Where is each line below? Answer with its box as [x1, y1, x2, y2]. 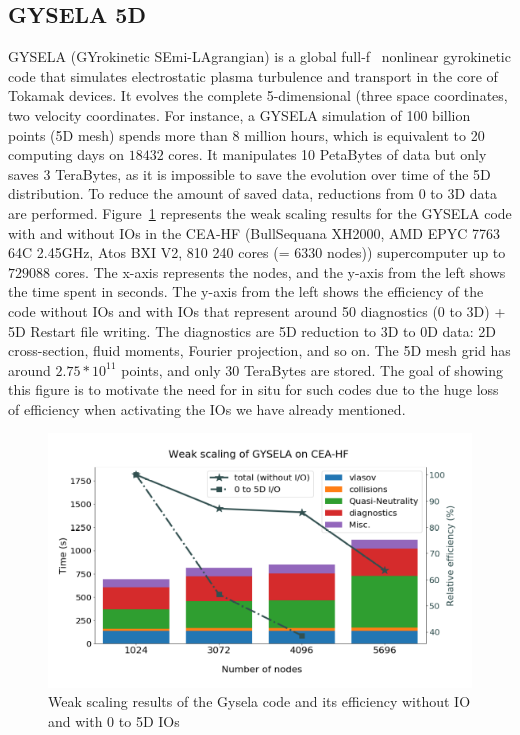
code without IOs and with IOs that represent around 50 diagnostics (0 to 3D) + [8, 300, 506, 321]
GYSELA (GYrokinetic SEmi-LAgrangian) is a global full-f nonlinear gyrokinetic [8, 46, 511, 67]
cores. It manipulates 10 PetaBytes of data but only [168, 144, 487, 165]
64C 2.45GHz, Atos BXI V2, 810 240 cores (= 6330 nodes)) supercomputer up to [8, 242, 506, 263]
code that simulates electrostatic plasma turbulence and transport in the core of [8, 65, 498, 86]
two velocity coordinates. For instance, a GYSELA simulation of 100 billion [8, 104, 471, 125]
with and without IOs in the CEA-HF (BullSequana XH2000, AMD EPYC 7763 [8, 222, 501, 243]
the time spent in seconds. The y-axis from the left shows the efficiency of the [8, 281, 484, 302]
